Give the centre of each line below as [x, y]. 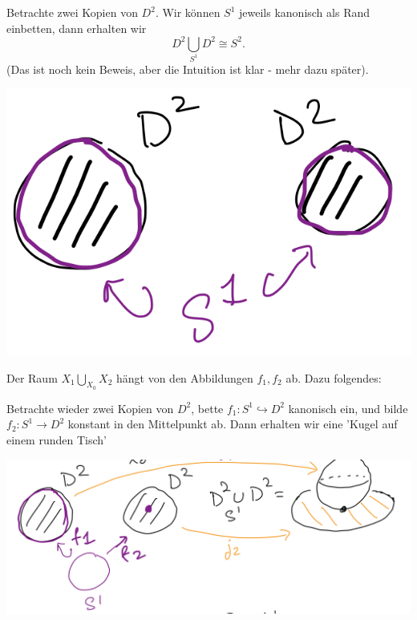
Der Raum [32, 377]
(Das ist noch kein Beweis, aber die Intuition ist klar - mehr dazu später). [188, 69]
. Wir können [188, 12]
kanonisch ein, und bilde [348, 408]
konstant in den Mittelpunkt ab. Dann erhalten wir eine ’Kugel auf [233, 424]
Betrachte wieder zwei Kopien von [90, 408]
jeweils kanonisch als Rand [305, 12]
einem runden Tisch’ [57, 439]
